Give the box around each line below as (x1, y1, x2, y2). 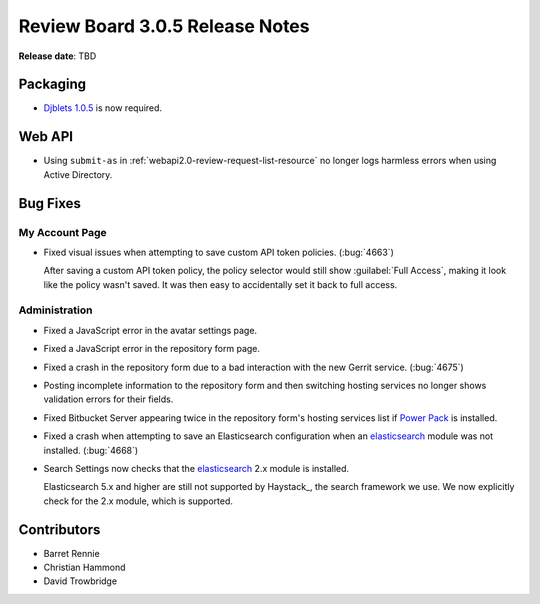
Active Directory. (43, 168, 113, 180)
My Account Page (18, 225, 107, 239)
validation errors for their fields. (43, 393, 174, 405)
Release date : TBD (18, 50, 97, 62)
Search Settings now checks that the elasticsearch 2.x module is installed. (43, 462, 350, 474)
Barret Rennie (43, 547, 100, 559)
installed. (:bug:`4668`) (43, 444, 139, 456)
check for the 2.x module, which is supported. (43, 495, 234, 507)
